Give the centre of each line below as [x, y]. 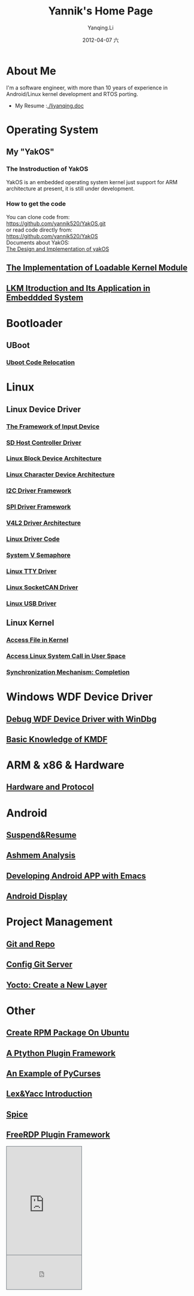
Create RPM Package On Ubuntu [68, 1033]
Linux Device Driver [44, 409]
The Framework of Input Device [53, 426]
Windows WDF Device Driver [80, 697]
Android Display [37, 896]
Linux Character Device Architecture [60, 475]
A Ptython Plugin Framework [61, 1053]
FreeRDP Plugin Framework [58, 1135]
